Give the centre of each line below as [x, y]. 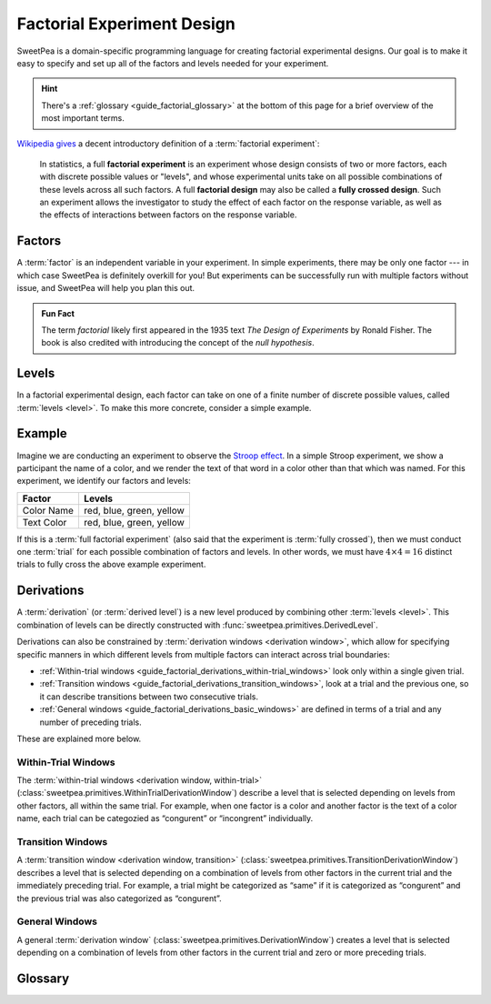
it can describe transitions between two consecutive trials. [149, 697]
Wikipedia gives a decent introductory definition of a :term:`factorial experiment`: [168, 143]
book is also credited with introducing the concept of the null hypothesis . [178, 343]
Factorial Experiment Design [126, 24]
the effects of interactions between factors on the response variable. [168, 215]
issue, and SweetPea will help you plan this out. [106, 288]
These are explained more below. [79, 738]
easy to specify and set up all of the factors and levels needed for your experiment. [173, 63]
